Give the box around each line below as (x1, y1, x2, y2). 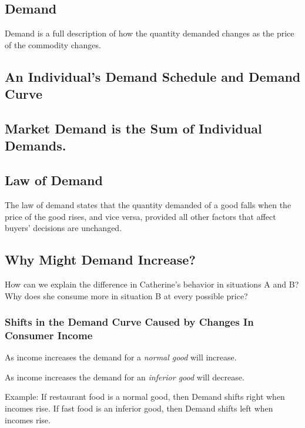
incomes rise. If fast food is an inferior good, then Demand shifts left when (5, 402, 273, 414)
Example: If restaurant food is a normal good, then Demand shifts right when (5, 390, 285, 403)
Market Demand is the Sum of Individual (5, 119, 262, 137)
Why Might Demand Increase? (5, 250, 196, 269)
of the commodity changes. (5, 38, 101, 51)
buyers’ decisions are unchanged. (5, 222, 122, 234)
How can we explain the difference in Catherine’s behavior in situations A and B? (5, 277, 299, 290)
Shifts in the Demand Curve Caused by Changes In (5, 315, 254, 329)
